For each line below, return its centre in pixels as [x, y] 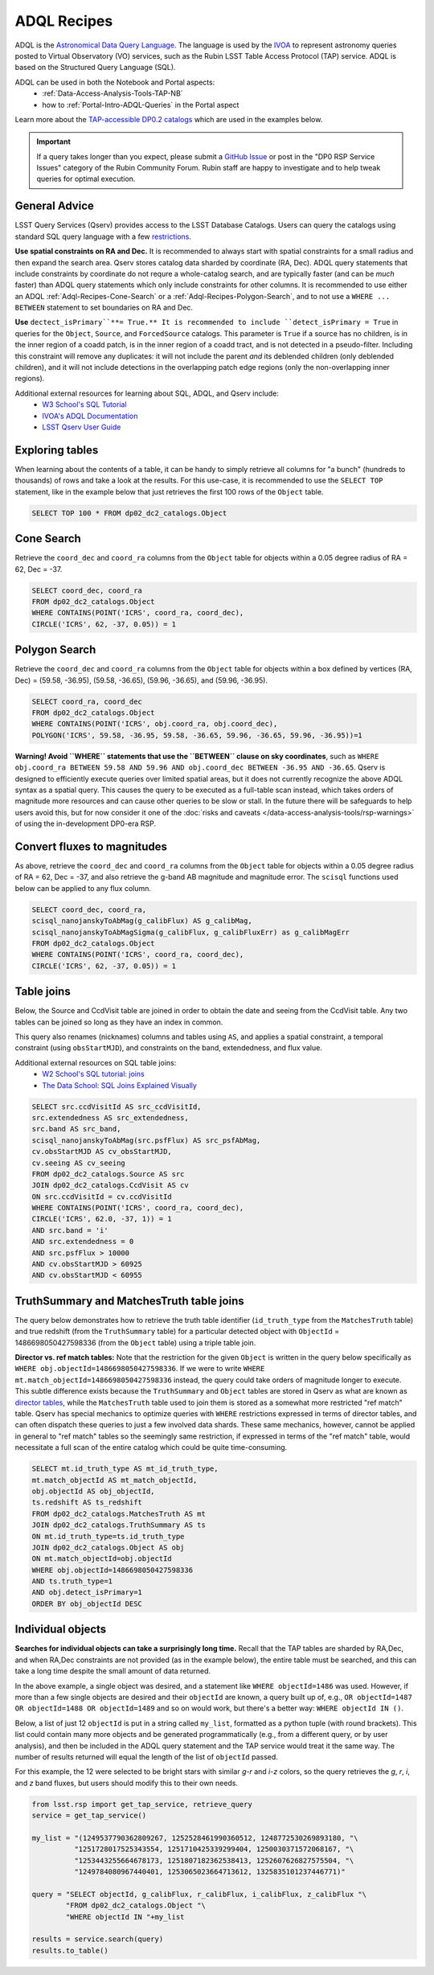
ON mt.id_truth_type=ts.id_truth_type [108, 1536]
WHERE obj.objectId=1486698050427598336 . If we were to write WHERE [140, 1369]
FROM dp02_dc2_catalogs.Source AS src [108, 1174]
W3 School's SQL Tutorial [85, 404]
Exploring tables [57, 450]
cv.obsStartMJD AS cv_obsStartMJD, [102, 1152]
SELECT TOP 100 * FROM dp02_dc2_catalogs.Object [129, 513]
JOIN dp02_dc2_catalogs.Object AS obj [108, 1547]
